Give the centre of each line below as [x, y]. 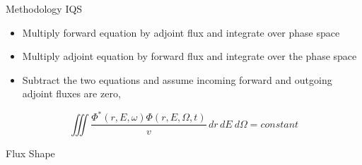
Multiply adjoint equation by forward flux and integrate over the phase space [189, 56]
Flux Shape [30, 153]
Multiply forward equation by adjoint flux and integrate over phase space [181, 32]
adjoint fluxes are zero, [71, 93]
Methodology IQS [44, 8]
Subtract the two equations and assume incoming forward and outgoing [177, 79]
